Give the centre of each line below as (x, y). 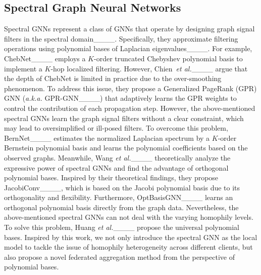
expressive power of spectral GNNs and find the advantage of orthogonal (116, 167)
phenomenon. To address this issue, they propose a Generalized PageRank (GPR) (130, 88)
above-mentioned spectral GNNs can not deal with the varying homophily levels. (129, 217)
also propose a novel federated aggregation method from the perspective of (119, 257)
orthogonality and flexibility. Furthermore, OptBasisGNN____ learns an (119, 197)
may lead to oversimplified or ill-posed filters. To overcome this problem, (116, 128)
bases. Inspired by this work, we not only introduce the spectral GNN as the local (131, 237)
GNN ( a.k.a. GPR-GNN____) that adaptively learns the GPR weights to (120, 98)
